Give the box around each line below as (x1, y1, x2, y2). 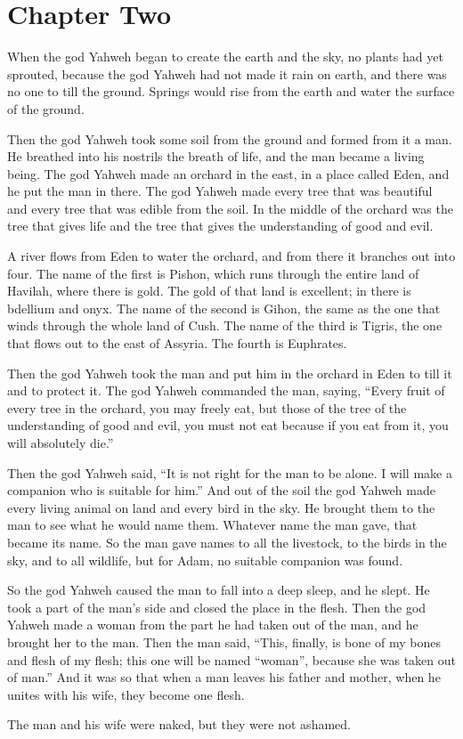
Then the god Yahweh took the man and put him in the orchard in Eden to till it (7, 363, 452, 382)
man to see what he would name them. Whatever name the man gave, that (7, 516, 418, 534)
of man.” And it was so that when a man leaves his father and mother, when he (7, 668, 441, 686)
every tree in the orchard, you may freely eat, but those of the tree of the (7, 398, 407, 417)
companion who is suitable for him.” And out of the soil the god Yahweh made (7, 481, 435, 499)
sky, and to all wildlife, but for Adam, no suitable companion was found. (7, 550, 403, 569)
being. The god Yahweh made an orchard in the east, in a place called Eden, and (7, 164, 450, 183)
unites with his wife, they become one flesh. (7, 685, 245, 703)
